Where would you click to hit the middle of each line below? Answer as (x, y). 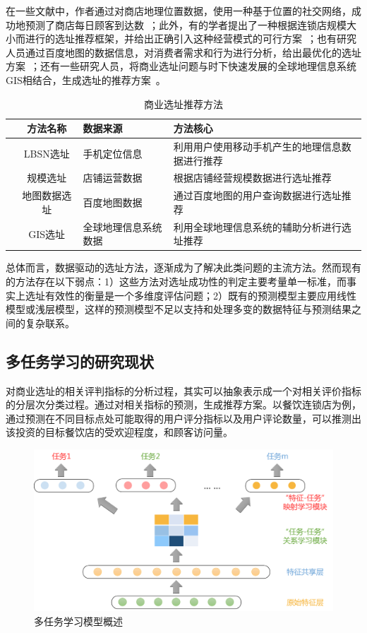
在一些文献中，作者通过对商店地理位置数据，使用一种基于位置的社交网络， (179, 11)
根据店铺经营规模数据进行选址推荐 (252, 178)
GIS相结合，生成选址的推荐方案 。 (86, 79)
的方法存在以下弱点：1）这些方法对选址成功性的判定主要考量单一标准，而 (176, 281)
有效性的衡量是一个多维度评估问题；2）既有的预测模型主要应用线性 (200, 295)
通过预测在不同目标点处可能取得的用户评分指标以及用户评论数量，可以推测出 (183, 418)
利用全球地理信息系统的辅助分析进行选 (262, 226)
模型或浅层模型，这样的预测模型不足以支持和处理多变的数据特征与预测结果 (179, 309)
